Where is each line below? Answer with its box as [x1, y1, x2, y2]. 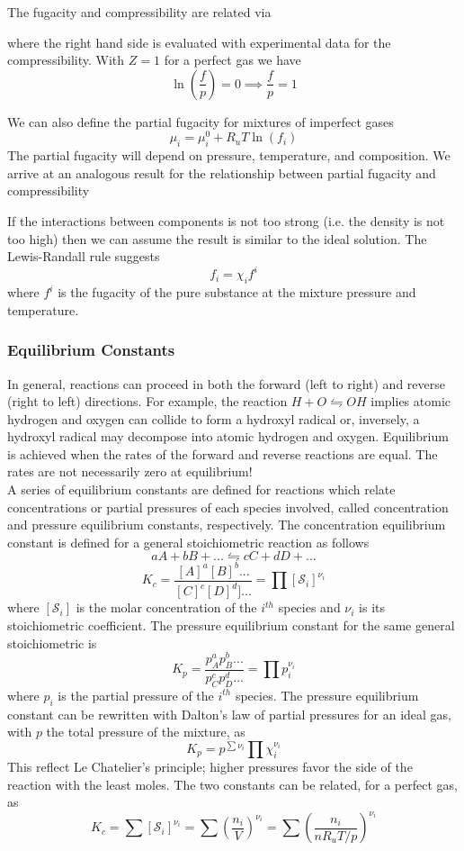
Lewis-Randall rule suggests [7, 247, 160, 266]
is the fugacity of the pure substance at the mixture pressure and [58, 283, 416, 302]
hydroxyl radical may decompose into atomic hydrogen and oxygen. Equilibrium [7, 427, 449, 446]
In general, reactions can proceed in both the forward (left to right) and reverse [7, 374, 445, 393]
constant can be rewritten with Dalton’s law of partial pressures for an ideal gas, [7, 704, 452, 723]
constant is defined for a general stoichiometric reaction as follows [7, 532, 370, 551]
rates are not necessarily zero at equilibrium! [7, 462, 253, 481]
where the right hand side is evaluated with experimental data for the [7, 32, 391, 51]
